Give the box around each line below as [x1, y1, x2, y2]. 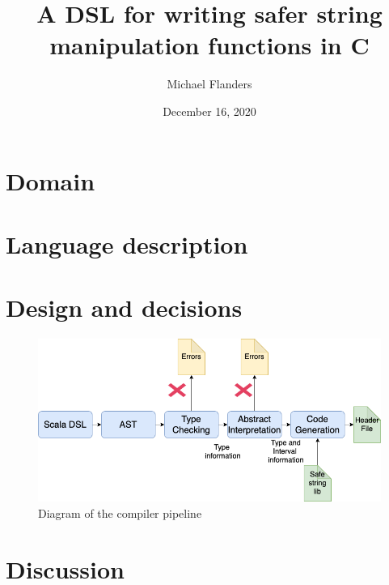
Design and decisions [6, 291, 243, 324]
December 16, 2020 [163, 102, 256, 119]
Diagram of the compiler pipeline [38, 504, 202, 521]
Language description [6, 227, 248, 260]
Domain [6, 164, 95, 197]
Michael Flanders [167, 75, 252, 92]
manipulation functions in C [49, 28, 370, 62]
